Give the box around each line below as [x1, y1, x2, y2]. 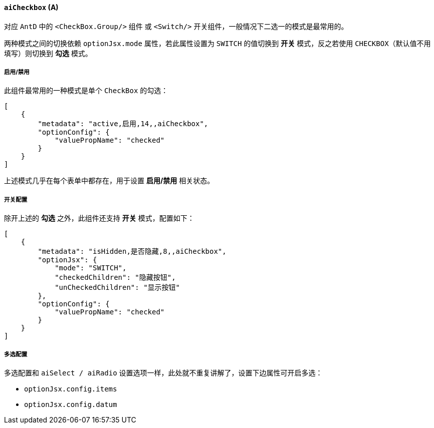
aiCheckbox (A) [4, 3, 59, 12]
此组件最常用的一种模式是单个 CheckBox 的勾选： [4, 86, 168, 95]
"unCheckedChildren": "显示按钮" [55, 283, 180, 292]
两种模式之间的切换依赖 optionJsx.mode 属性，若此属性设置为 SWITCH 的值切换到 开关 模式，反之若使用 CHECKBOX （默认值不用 [4, 39, 431, 48]
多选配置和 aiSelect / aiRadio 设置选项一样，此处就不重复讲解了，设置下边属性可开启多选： [4, 368, 323, 377]
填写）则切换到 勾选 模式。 [4, 49, 92, 58]
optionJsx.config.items [24, 384, 117, 393]
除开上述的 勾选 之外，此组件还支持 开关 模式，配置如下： [4, 214, 194, 223]
